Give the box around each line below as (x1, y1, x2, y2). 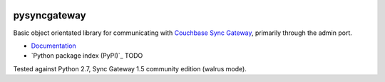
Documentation (31, 41, 76, 50)
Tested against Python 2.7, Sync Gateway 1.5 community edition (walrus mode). (13, 64, 247, 73)
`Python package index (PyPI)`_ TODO (31, 51, 143, 60)
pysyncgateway (13, 9, 86, 21)
